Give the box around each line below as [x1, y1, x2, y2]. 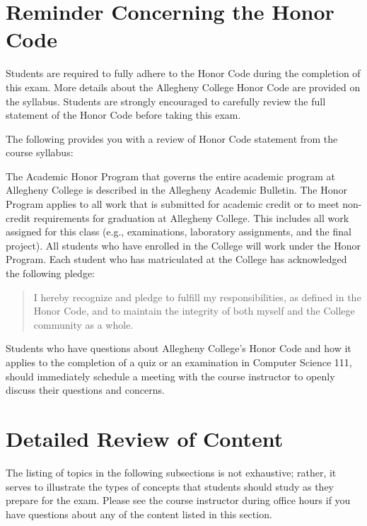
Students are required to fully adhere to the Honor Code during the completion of [6, 66, 361, 81]
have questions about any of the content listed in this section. [6, 506, 272, 521]
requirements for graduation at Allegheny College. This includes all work [33, 210, 349, 225]
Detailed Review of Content [6, 423, 284, 452]
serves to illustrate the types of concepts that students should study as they [6, 479, 334, 493]
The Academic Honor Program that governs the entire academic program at [6, 168, 336, 183]
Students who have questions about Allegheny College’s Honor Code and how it [6, 341, 351, 356]
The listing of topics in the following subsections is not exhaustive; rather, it [6, 464, 337, 479]
